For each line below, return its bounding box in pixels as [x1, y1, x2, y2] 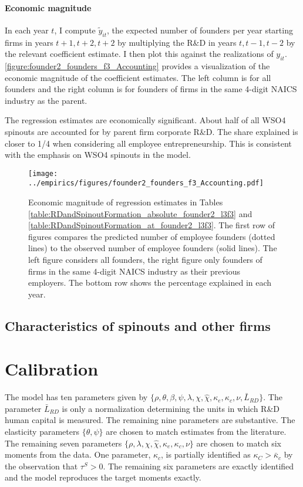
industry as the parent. [5, 94, 87, 106]
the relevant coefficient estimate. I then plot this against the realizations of [5, 48, 274, 60]
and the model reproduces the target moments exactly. [5, 471, 201, 483]
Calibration [5, 357, 99, 381]
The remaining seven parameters [5, 437, 122, 449]
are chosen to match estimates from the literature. [106, 425, 287, 438]
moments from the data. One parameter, [5, 448, 151, 461]
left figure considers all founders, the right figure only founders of [28, 253, 262, 266]
